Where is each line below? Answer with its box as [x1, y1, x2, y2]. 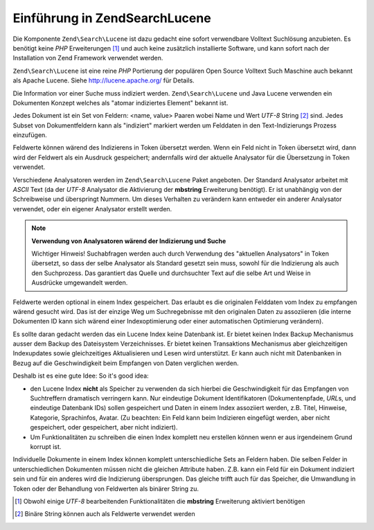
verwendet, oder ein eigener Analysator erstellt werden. [12, 204, 172, 213]
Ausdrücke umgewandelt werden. [31, 279, 128, 287]
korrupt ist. [30, 443, 62, 450]
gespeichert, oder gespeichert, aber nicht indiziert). [30, 423, 178, 432]
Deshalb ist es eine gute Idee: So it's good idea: [12, 371, 149, 380]
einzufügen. [12, 131, 48, 139]
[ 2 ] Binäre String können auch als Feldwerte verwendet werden [15, 510, 195, 518]
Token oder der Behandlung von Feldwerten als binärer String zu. [12, 484, 199, 493]
